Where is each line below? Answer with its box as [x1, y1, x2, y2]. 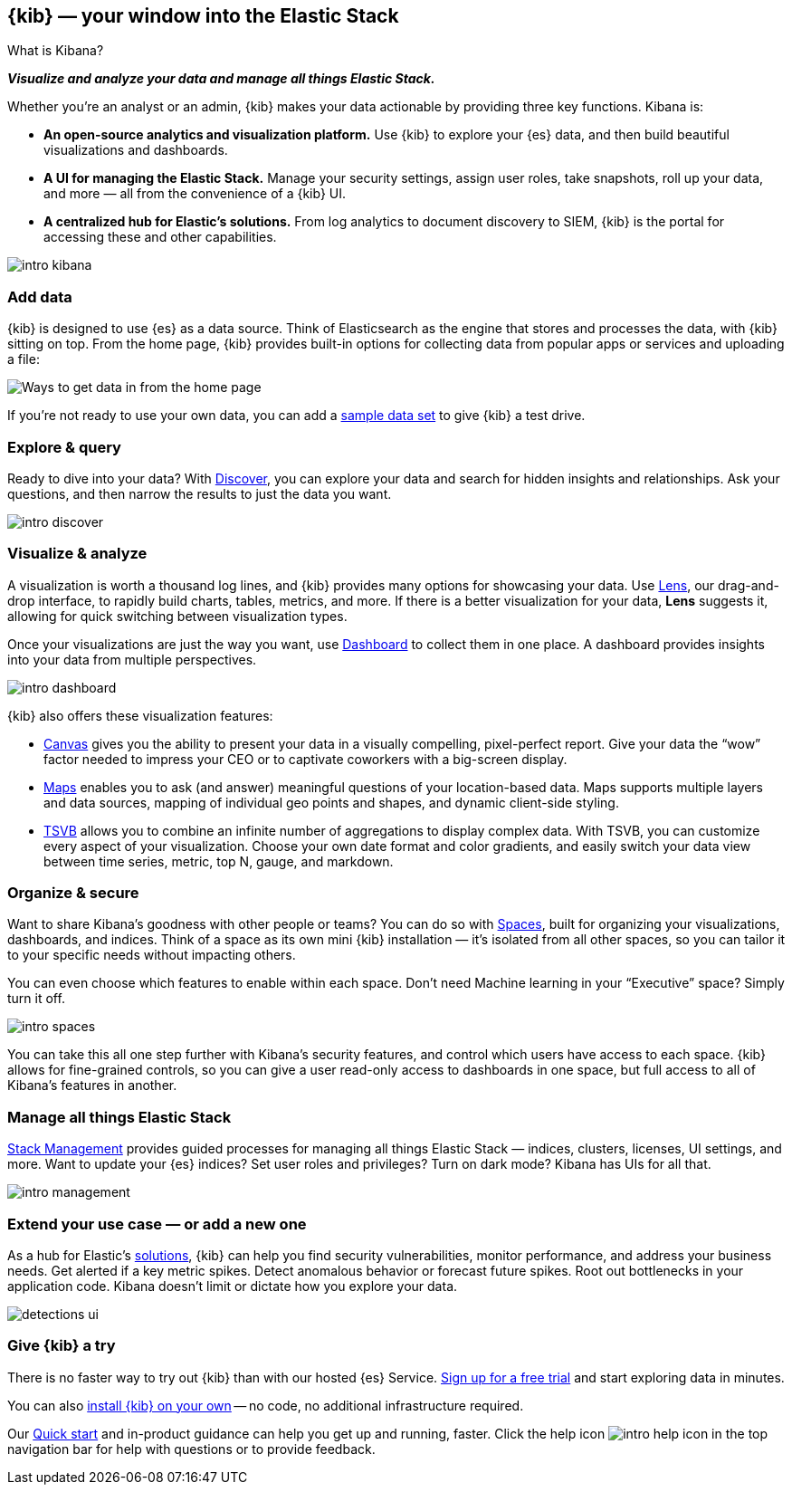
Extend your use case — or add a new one [7, 1214, 307, 1233]
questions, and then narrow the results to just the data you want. [7, 485, 392, 502]
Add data [7, 287, 72, 306]
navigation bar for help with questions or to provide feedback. [7, 1440, 376, 1457]
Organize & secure [7, 884, 139, 903]
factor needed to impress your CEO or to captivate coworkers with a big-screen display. [43, 751, 568, 767]
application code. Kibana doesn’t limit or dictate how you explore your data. [7, 1277, 458, 1294]
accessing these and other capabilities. [43, 229, 277, 245]
